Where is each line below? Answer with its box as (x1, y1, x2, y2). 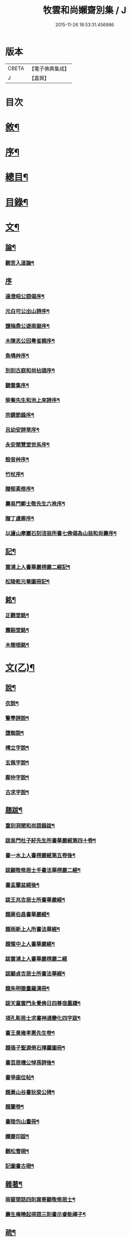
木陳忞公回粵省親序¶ (5, 338, 55, 345)
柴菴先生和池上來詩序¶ (5, 397, 60, 404)
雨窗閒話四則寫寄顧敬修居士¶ (5, 1196, 76, 1203)
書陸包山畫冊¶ (5, 1118, 39, 1125)
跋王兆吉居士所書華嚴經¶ (5, 896, 65, 903)
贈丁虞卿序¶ (5, 515, 34, 522)
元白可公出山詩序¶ (5, 308, 50, 315)
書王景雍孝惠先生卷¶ (5, 1029, 55, 1036)
